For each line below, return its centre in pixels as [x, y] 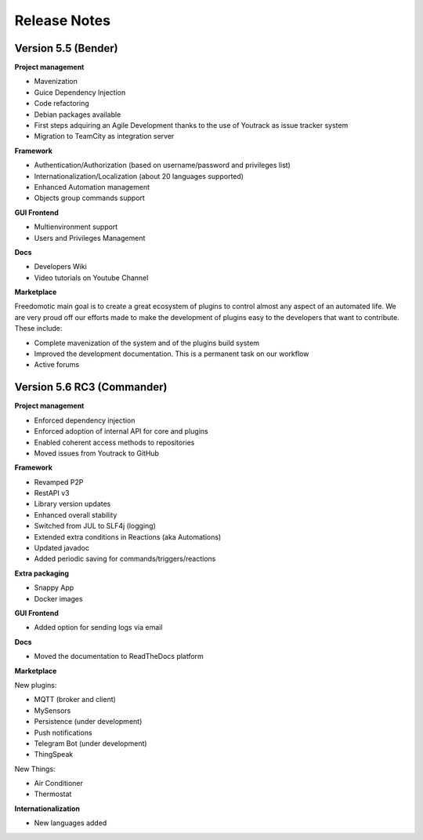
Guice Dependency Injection [80, 92]
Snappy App [54, 587]
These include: [38, 329]
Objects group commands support [89, 198]
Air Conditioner [59, 784]
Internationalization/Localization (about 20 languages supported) [139, 176]
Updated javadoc [62, 548]
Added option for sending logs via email [98, 627]
